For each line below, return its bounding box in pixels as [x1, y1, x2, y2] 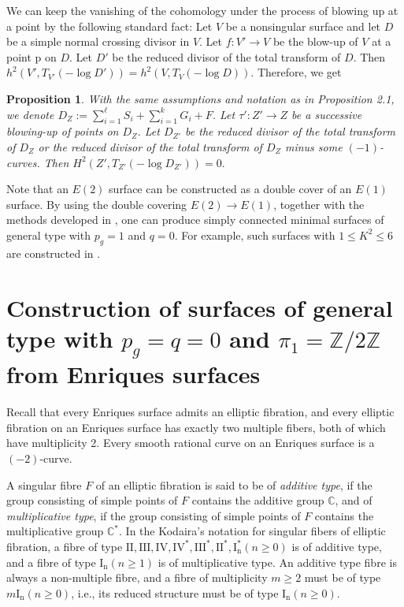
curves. [6, 154, 40, 170]
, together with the [273, 196, 365, 212]
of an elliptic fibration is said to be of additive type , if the [95, 476, 372, 493]
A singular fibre [6, 476, 82, 493]
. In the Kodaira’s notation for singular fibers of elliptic [119, 523, 386, 539]
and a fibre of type [6, 553, 96, 570]
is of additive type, [291, 538, 382, 554]
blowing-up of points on [6, 123, 119, 140]
